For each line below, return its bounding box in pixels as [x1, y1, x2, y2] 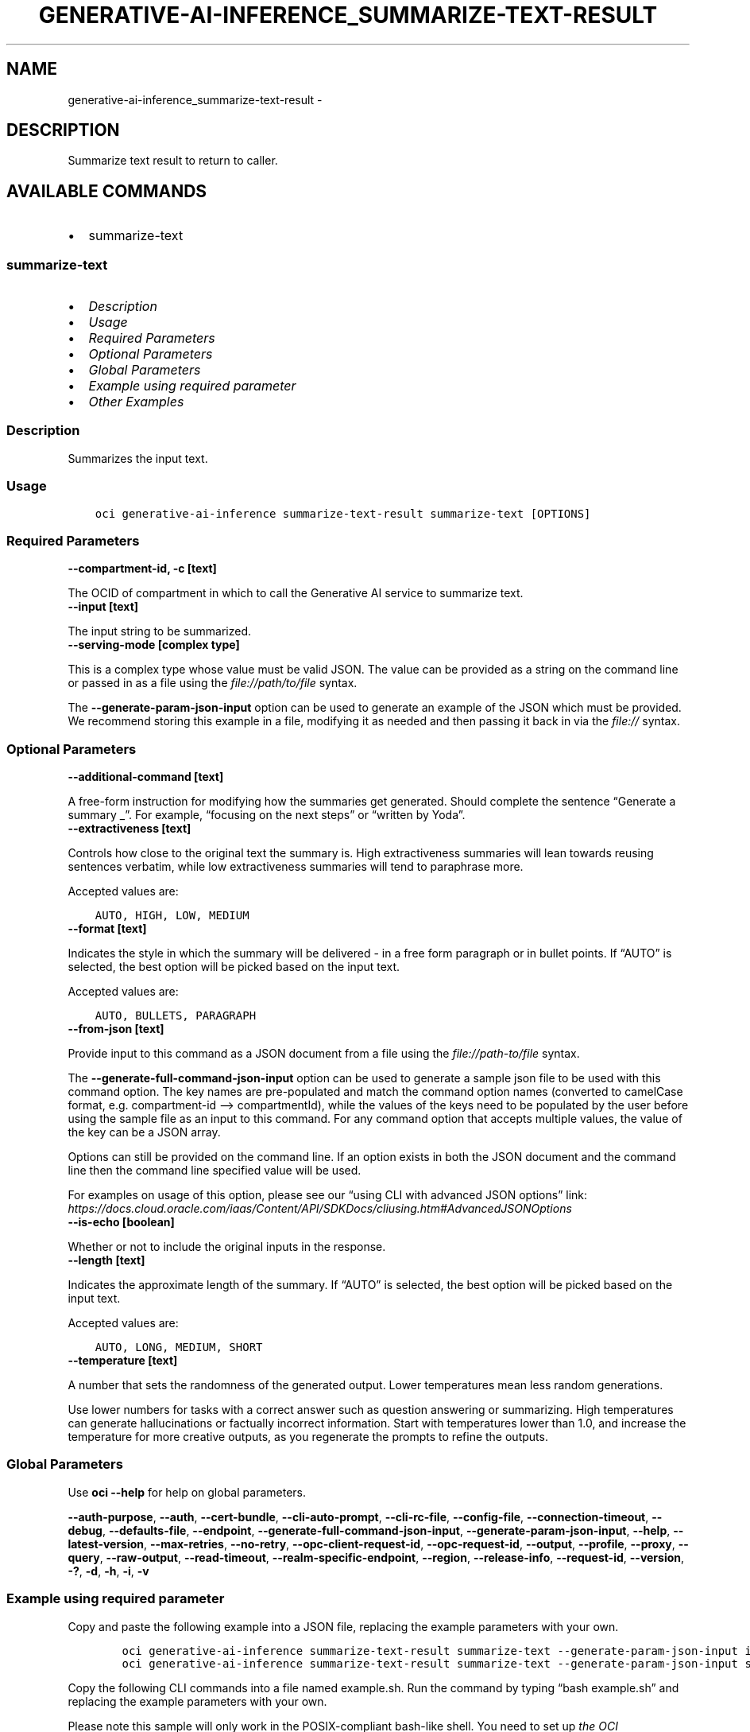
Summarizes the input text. [68, 451, 208, 465]
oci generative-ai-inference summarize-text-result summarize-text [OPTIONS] [95, 507, 591, 520]
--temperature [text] [68, 1353, 178, 1368]
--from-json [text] [68, 1022, 164, 1036]
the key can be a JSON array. [68, 1125, 221, 1140]
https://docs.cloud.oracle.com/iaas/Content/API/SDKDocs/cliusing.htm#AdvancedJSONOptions [68, 1202, 572, 1216]
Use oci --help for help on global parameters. [68, 1485, 306, 1499]
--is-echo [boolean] [68, 1215, 175, 1229]
